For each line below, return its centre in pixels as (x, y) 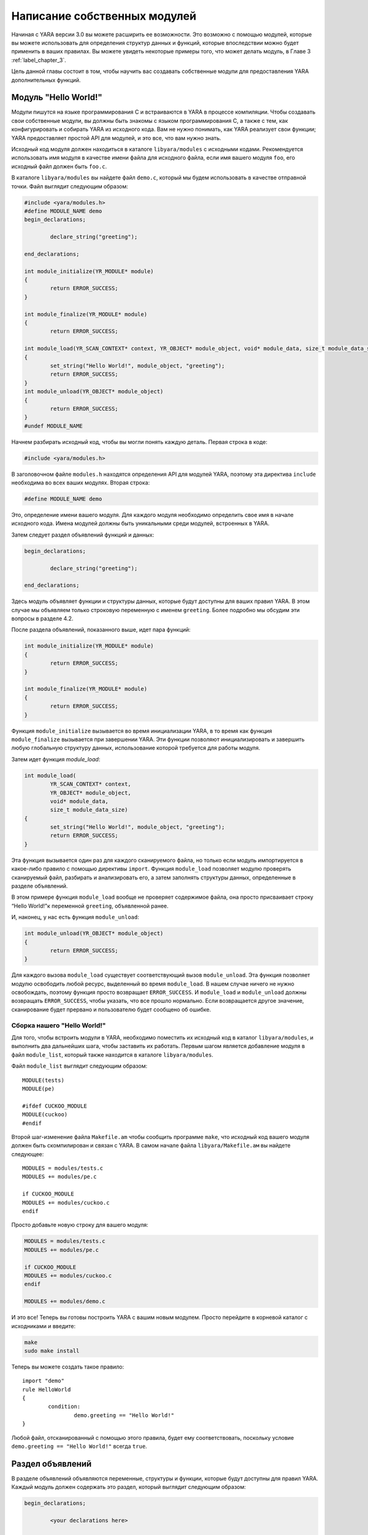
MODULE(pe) (39, 1089)
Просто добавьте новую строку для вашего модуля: (80, 1225)
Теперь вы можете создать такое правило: (68, 1367)
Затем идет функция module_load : (56, 759)
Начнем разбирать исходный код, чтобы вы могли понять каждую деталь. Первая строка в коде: (140, 441)
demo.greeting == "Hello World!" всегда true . (79, 1447)
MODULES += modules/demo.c (65, 1301)
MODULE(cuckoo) (45, 1115)
